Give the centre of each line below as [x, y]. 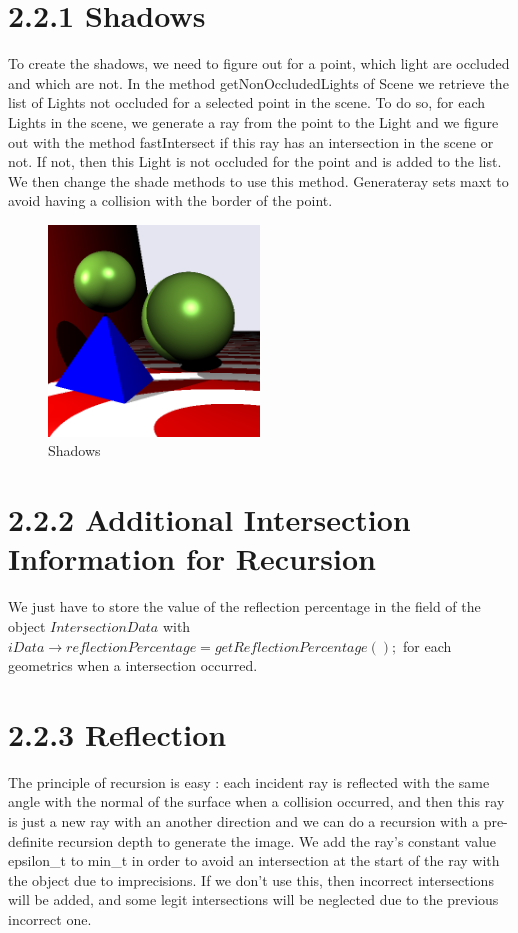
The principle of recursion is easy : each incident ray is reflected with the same [249, 781]
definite [31, 840]
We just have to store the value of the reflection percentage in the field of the [244, 606]
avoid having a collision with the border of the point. [170, 200]
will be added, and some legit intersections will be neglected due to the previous [253, 899]
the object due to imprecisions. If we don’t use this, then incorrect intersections [251, 879]
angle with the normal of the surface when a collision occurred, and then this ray [256, 801]
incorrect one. [50, 919]
